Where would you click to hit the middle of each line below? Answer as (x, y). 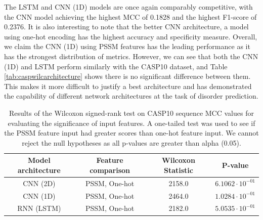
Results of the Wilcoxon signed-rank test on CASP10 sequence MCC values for (131, 113)
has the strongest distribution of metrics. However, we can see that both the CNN (131, 56)
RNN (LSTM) (39, 208)
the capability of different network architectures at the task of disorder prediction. (131, 96)
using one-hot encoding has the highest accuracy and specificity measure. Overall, (131, 36)
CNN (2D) (39, 183)
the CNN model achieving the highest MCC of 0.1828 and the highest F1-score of (130, 16)
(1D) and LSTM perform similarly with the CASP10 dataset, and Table (116, 66)
